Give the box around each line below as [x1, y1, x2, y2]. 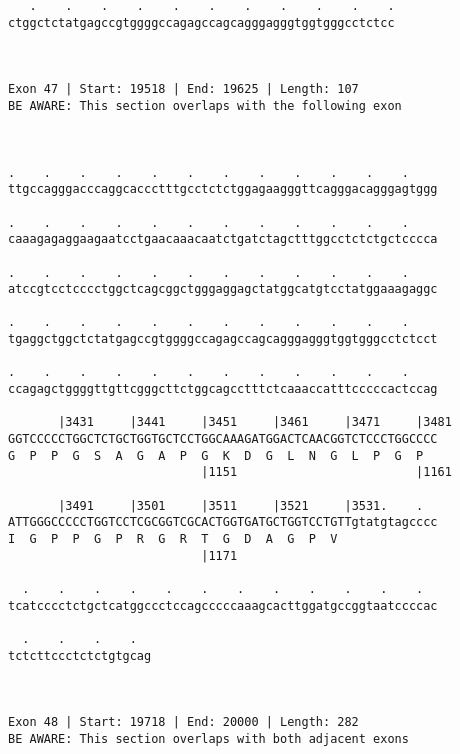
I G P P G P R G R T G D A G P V [8, 532, 338, 546]
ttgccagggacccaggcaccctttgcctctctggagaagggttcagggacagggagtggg [8, 182, 438, 197]
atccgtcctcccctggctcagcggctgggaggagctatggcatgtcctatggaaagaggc [8, 282, 438, 297]
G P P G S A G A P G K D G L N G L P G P [8, 448, 424, 463]
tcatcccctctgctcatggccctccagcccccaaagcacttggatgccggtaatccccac [8, 598, 438, 613]
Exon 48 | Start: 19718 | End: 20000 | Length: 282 [8, 715, 359, 730]
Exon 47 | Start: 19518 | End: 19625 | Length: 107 [8, 82, 359, 97]
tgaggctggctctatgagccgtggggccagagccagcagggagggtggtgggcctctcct [8, 332, 438, 347]
